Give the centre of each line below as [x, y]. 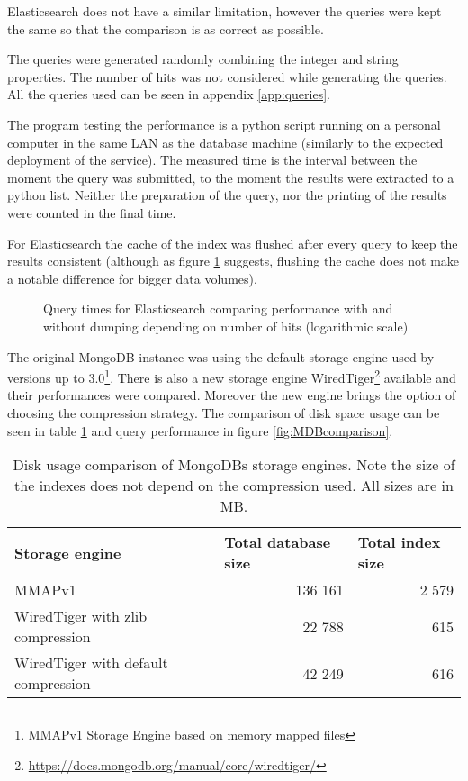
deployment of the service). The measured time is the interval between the [212, 160]
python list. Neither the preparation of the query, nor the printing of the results [227, 195]
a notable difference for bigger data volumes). [132, 278]
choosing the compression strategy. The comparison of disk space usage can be [224, 412]
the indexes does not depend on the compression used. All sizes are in [234, 486]
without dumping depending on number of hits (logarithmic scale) [226, 326]
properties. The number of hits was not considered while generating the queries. [227, 76]
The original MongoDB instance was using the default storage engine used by [221, 356]
